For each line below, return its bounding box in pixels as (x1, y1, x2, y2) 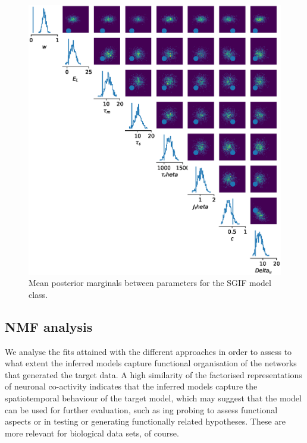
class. (29, 288, 48, 300)
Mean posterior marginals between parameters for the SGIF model (29, 277, 271, 289)
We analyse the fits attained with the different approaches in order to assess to (5, 345, 292, 357)
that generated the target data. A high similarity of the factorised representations (5, 368, 302, 381)
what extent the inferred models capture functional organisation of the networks (5, 357, 297, 369)
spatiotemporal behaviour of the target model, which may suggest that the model (5, 392, 302, 404)
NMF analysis (5, 317, 93, 335)
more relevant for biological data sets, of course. (5, 426, 179, 439)
